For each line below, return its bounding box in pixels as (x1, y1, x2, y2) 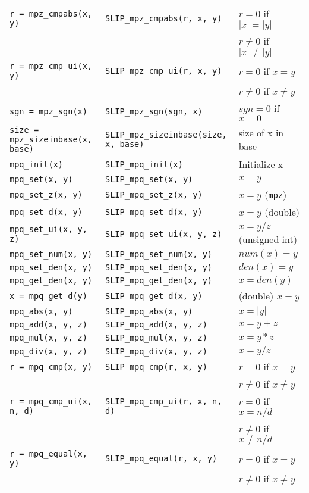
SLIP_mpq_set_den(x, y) (105, 263, 213, 272)
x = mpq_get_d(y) (10, 291, 87, 301)
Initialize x (238, 157, 283, 171)
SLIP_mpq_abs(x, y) (105, 306, 193, 316)
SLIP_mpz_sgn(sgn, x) (105, 107, 203, 116)
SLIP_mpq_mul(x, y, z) (105, 333, 207, 342)
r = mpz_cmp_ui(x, (10, 61, 93, 71)
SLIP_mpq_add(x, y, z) (105, 320, 207, 329)
